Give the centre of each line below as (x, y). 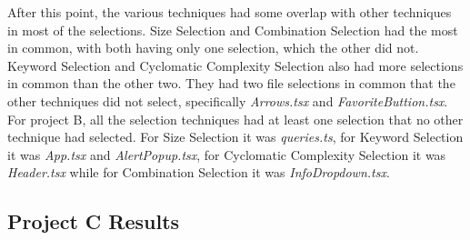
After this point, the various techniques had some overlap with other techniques (230, 12)
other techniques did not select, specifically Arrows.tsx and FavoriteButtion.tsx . (228, 100)
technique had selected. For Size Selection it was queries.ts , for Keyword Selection (235, 137)
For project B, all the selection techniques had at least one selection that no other (235, 119)
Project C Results (94, 221)
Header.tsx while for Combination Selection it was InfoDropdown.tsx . (199, 172)
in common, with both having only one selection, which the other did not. (213, 48)
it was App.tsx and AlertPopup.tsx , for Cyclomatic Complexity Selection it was (227, 154)
